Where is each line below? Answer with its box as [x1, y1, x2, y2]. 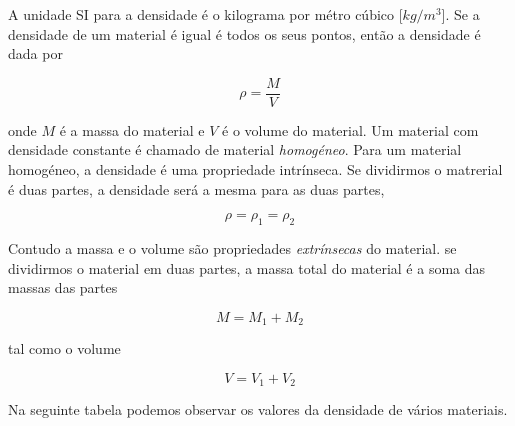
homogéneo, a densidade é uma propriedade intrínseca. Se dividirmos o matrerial [8, 159, 503, 180]
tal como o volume [8, 338, 121, 359]
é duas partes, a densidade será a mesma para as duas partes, [8, 178, 385, 199]
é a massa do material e [59, 119, 205, 140]
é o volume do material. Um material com [222, 119, 479, 140]
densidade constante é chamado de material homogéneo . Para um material [8, 139, 462, 160]
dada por [8, 43, 63, 64]
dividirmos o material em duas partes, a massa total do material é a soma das [8, 257, 486, 278]
